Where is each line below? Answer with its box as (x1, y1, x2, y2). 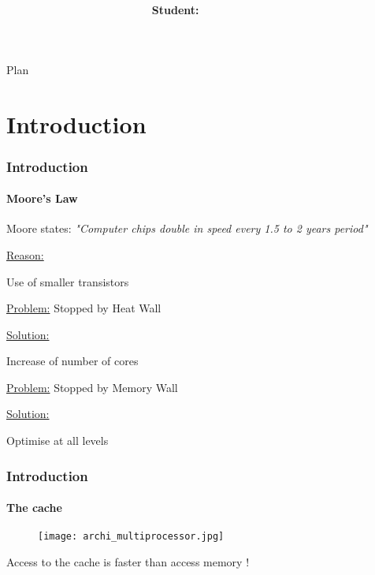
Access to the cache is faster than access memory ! (6, 553, 250, 569)
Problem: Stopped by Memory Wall (6, 379, 178, 395)
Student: (151, 2, 199, 18)
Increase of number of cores (6, 353, 139, 369)
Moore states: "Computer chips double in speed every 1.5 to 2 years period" (6, 220, 368, 237)
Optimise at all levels (6, 432, 109, 449)
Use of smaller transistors (6, 273, 129, 289)
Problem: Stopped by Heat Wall (6, 300, 162, 316)
